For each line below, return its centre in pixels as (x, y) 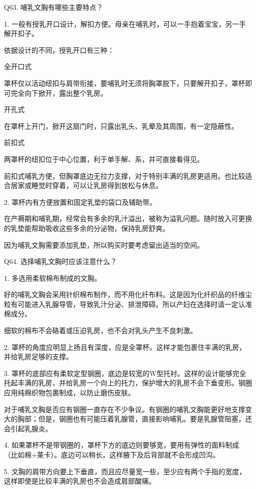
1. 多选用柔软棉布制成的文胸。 (53, 278)
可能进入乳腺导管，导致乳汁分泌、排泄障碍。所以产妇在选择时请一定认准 (135, 304)
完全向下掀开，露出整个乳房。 (59, 93)
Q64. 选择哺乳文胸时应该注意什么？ (61, 261)
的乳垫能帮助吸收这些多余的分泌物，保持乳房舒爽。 (87, 228)
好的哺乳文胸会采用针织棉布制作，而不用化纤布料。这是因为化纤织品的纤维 (125, 294)
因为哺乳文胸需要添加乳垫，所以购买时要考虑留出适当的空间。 (104, 244)
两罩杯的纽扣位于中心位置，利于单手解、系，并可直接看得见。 (104, 159)
